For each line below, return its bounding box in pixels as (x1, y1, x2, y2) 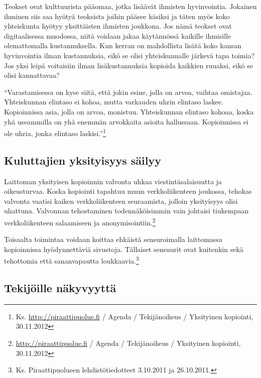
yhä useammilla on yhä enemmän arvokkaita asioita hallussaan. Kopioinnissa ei (4, 116, 249, 127)
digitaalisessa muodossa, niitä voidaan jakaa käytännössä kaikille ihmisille (4, 30, 231, 41)
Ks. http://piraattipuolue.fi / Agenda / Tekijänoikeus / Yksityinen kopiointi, (16, 311, 253, 321)
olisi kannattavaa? (4, 70, 60, 80)
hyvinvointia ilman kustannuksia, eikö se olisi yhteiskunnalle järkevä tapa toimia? (4, 50, 255, 60)
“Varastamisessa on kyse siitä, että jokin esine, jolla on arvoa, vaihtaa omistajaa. (4, 86, 252, 97)
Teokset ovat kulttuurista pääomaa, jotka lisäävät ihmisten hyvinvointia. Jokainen (4, 1, 257, 11)
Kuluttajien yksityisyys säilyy (4, 152, 161, 168)
